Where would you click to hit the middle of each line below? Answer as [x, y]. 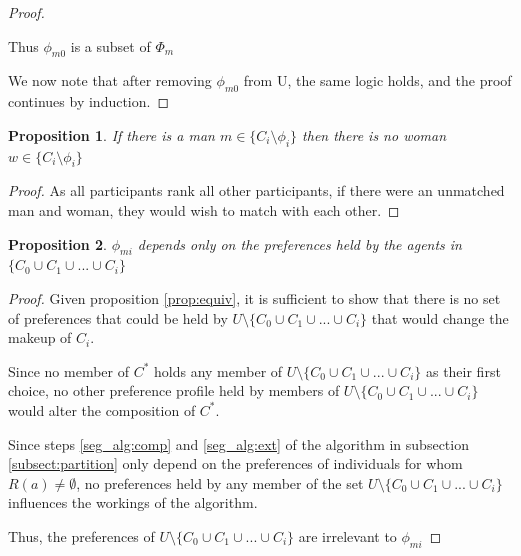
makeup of [40, 337]
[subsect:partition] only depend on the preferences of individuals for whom [235, 463]
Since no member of [68, 370]
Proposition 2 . [57, 243]
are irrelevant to [347, 535]
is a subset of [110, 45]
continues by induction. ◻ [89, 101]
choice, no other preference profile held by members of [174, 390]
